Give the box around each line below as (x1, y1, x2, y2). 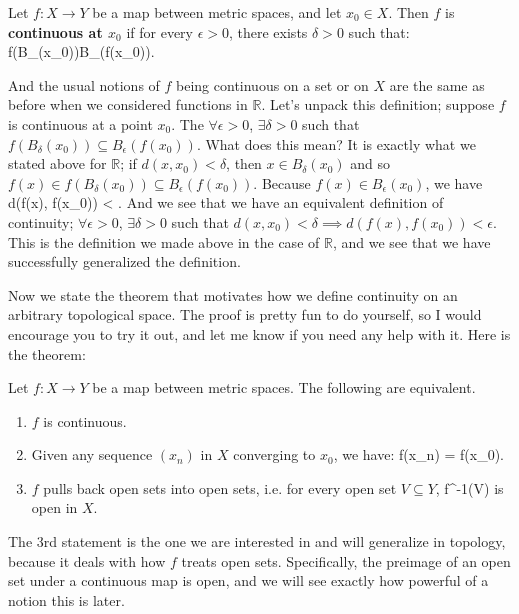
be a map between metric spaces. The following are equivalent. (92, 377, 476, 398)
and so (350, 153, 391, 174)
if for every (126, 21, 193, 42)
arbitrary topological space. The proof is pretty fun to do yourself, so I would (8, 304, 482, 325)
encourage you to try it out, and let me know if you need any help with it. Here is (8, 323, 511, 344)
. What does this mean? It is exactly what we (196, 133, 476, 154)
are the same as (389, 74, 485, 95)
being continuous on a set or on (176, 74, 369, 95)
